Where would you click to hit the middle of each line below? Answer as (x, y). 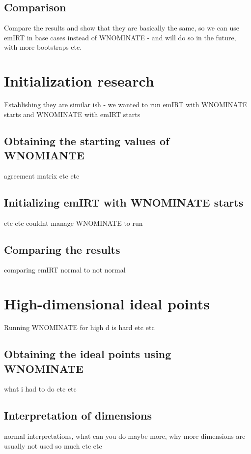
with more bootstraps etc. (43, 47)
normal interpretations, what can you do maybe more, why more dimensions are (125, 436)
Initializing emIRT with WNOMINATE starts (124, 202)
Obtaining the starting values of (87, 140)
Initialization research (79, 81)
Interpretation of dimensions (78, 415)
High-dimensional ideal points (107, 304)
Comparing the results (62, 249)
